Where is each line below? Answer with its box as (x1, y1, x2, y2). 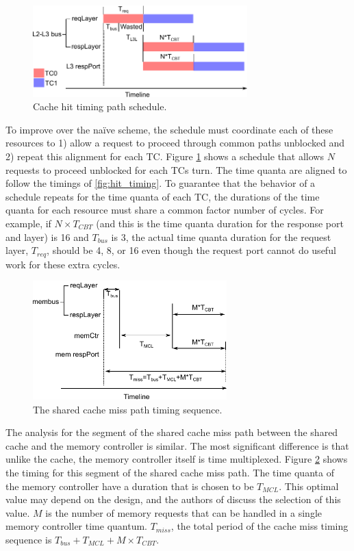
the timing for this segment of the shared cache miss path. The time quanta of (5, 465, 334, 480)
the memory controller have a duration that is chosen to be (5, 478, 254, 493)
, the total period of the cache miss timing (170, 519, 349, 533)
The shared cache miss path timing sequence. (33, 402, 223, 416)
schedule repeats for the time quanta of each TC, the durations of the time (5, 189, 320, 203)
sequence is (5, 533, 52, 547)
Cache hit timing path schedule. (33, 99, 167, 114)
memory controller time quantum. (5, 519, 148, 533)
